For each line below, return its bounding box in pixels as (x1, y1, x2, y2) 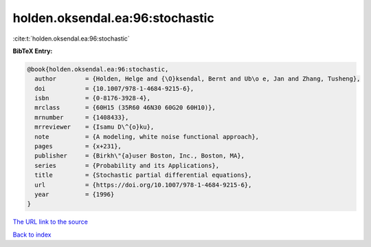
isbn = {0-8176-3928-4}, (34, 94, 151, 103)
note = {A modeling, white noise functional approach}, (34, 133, 260, 140)
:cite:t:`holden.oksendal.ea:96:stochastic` (12, 34, 130, 43)
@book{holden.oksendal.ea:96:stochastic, (27, 65, 169, 73)
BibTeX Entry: (12, 47, 53, 55)
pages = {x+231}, (34, 142, 122, 151)
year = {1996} (34, 191, 115, 198)
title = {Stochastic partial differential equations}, (34, 171, 252, 179)
